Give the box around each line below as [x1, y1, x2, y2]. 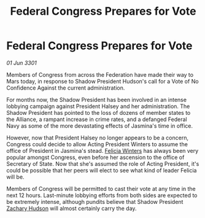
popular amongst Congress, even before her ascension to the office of [6, 154, 185, 161]
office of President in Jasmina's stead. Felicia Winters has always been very [6, 147, 199, 154]
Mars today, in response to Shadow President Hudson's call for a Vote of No [6, 77, 199, 85]
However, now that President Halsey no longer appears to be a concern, [6, 134, 189, 141]
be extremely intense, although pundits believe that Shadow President [6, 198, 184, 205]
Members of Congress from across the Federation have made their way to [6, 71, 194, 78]
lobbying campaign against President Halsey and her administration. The [6, 103, 190, 110]
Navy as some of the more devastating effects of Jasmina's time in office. [6, 122, 193, 130]
